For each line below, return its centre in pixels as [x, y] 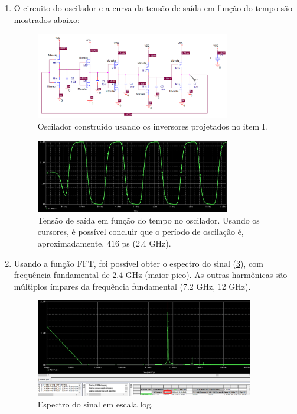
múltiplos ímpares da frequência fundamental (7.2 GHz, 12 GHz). [132, 286]
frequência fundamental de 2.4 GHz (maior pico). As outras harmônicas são [151, 275]
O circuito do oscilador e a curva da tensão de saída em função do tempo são [153, 8]
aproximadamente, [71, 243]
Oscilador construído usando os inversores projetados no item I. [152, 126]
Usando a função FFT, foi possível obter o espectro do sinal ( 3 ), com [138, 263]
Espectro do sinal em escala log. [95, 404]
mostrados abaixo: [47, 19]
